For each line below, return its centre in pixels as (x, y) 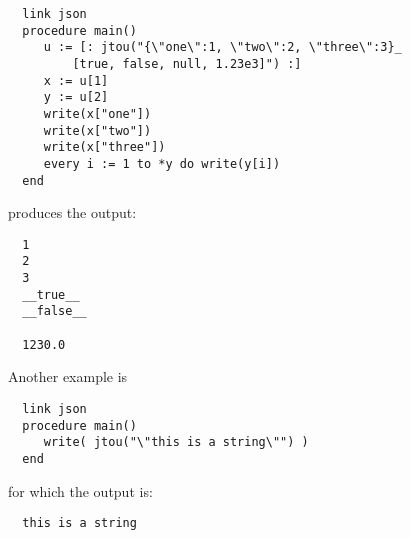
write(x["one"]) (97, 113)
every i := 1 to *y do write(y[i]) (162, 163)
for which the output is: (80, 490)
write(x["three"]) (104, 147)
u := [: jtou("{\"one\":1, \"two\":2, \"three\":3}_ (222, 47)
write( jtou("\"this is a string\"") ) (176, 442)
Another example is (68, 376)
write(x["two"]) (97, 130)
